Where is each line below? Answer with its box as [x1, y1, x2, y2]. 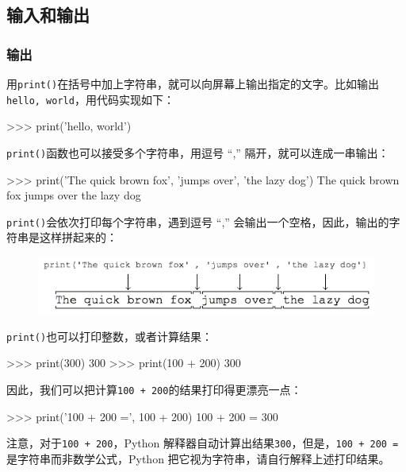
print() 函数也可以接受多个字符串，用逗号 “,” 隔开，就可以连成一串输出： [6, 144, 389, 161]
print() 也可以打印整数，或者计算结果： [6, 327, 213, 344]
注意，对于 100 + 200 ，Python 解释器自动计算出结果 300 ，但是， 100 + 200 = [6, 435, 399, 451]
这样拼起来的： [39, 229, 117, 246]
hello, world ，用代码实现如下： [6, 91, 174, 107]
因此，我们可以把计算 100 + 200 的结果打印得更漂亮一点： [6, 381, 302, 397]
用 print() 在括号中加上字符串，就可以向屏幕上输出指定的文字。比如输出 [6, 75, 380, 91]
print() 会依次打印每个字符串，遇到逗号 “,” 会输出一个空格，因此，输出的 [6, 213, 389, 230]
